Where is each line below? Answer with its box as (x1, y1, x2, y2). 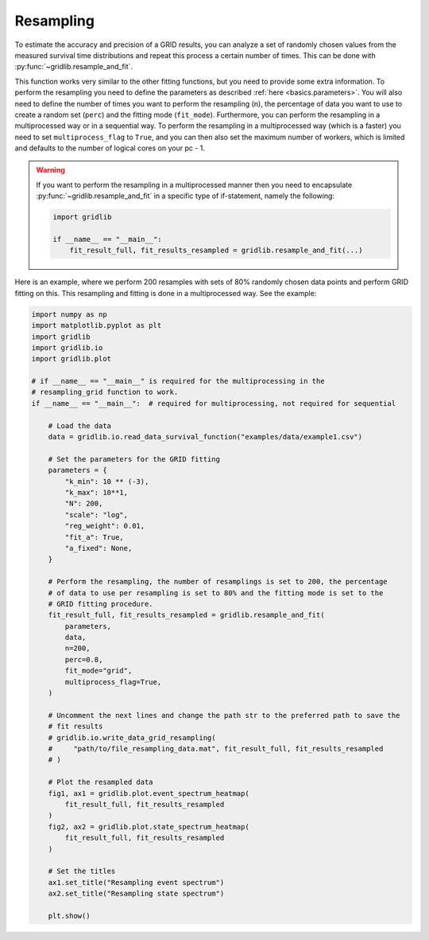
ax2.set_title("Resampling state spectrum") (48, 889, 225, 899)
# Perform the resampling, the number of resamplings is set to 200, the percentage (48, 577, 388, 587)
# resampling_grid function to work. (31, 388, 179, 397)
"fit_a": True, (64, 532, 125, 541)
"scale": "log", (64, 510, 129, 519)
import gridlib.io (31, 343, 103, 352)
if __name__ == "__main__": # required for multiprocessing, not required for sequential (31, 399, 396, 408)
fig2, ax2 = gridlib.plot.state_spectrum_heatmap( (48, 822, 249, 831)
